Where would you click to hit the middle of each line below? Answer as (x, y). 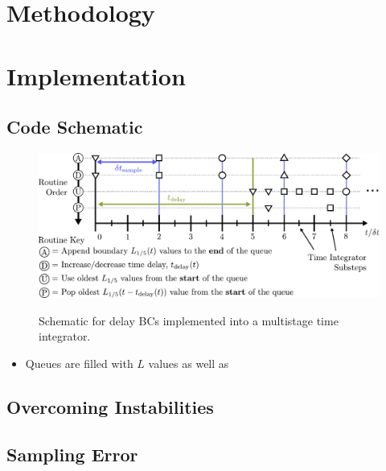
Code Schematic (75, 127)
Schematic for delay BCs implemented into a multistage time (189, 320)
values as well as (189, 363)
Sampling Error (72, 454)
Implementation (96, 75)
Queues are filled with (79, 363)
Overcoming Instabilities (110, 406)
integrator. (65, 336)
